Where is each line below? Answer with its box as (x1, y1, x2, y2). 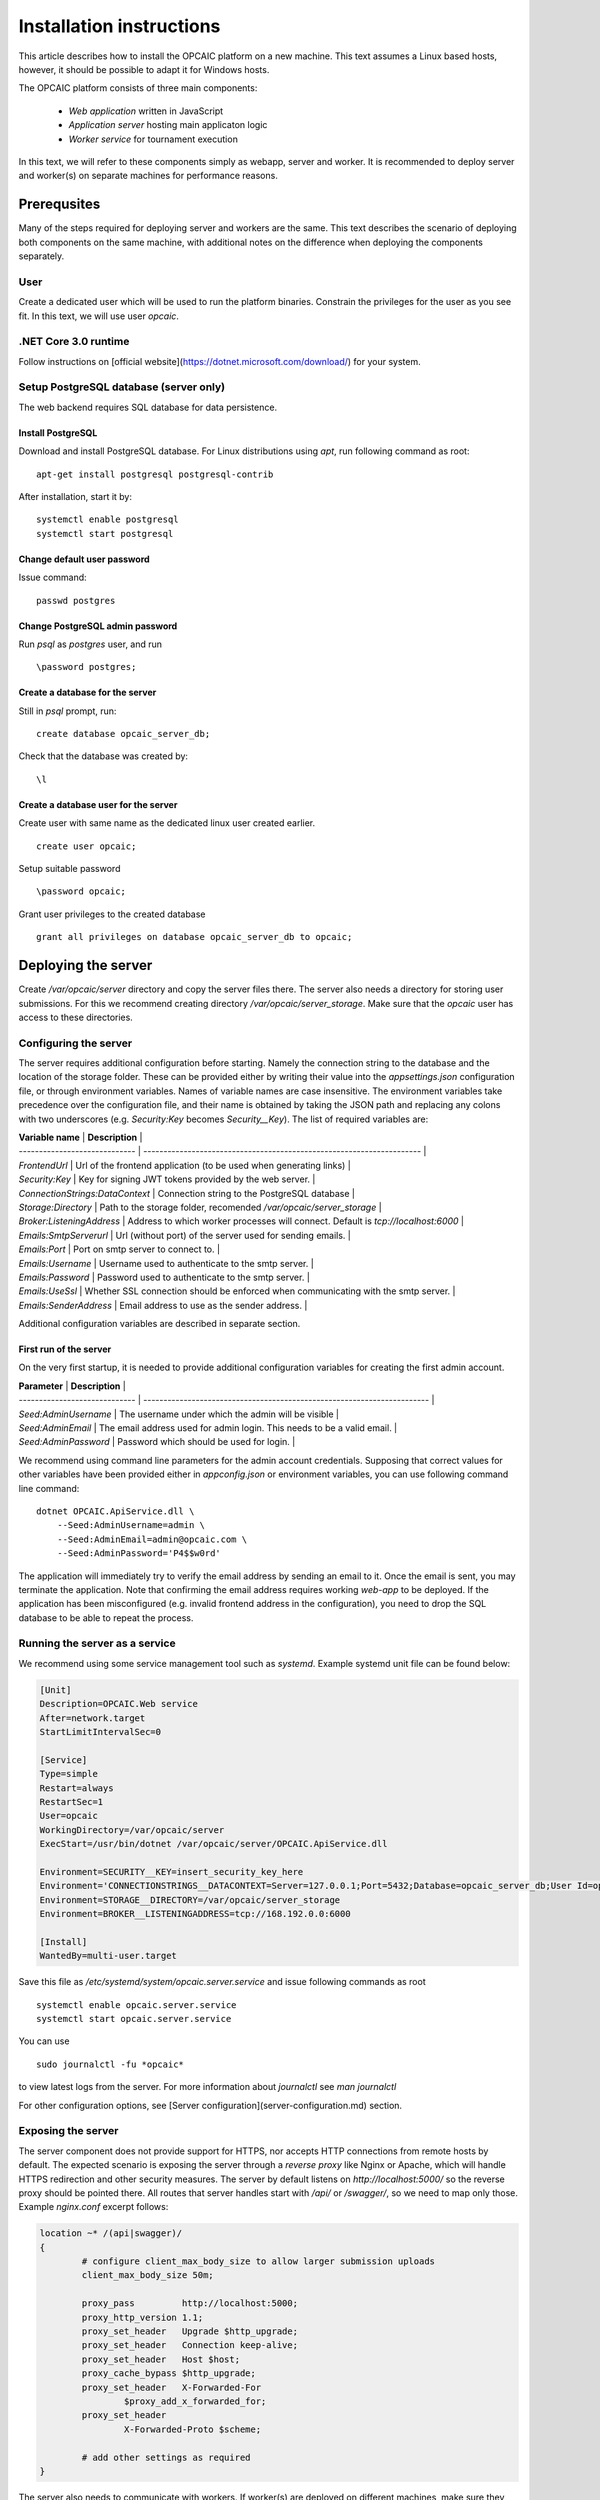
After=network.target (39, 1712, 146, 1724)
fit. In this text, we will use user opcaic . (18, 310, 180, 322)
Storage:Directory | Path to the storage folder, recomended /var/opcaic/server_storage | (18, 1201, 382, 1213)
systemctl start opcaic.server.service (36, 2013, 232, 2025)
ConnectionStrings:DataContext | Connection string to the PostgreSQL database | (18, 1187, 355, 1199)
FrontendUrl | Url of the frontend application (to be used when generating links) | (18, 1159, 352, 1171)
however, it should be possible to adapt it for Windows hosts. (18, 63, 270, 75)
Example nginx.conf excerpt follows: (18, 2201, 169, 2213)
